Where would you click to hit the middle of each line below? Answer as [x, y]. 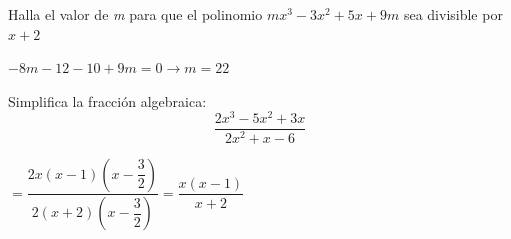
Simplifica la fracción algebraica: [107, 100]
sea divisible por [453, 14]
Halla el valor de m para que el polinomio [135, 14]
